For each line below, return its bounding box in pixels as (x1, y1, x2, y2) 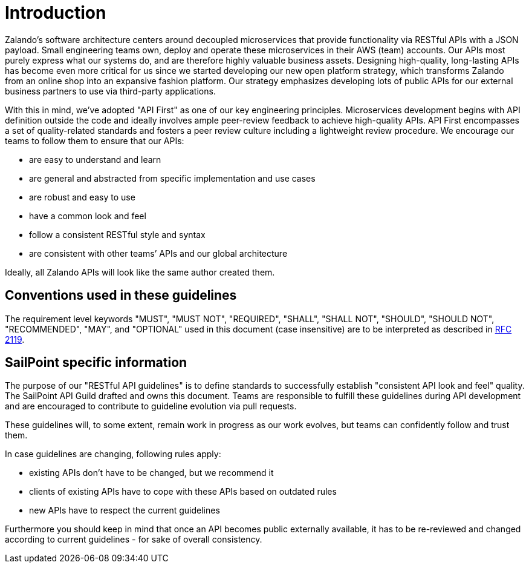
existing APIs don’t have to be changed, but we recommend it (29, 467, 274, 478)
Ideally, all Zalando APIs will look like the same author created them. (5, 266, 275, 277)
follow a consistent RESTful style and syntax (29, 229, 206, 240)
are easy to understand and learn (29, 154, 161, 165)
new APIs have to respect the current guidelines (29, 505, 220, 516)
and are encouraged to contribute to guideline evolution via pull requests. (5, 401, 297, 412)
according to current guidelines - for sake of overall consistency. (5, 534, 262, 545)
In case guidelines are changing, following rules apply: (5, 449, 221, 460)
